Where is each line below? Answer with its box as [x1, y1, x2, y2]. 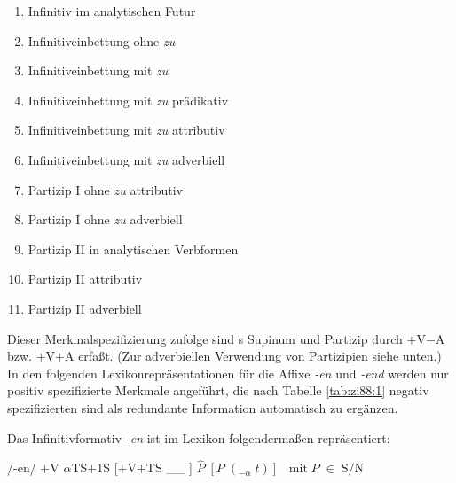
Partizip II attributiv [28, 269, 143, 288]
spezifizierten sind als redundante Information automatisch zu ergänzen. [7, 398, 398, 417]
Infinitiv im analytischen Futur [28, 2, 196, 19]
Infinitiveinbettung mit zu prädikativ [28, 90, 229, 109]
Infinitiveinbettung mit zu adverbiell [28, 150, 225, 168]
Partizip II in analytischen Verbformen [28, 239, 239, 258]
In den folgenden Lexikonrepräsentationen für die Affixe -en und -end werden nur [7, 363, 449, 382]
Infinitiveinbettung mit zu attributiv [28, 121, 225, 139]
